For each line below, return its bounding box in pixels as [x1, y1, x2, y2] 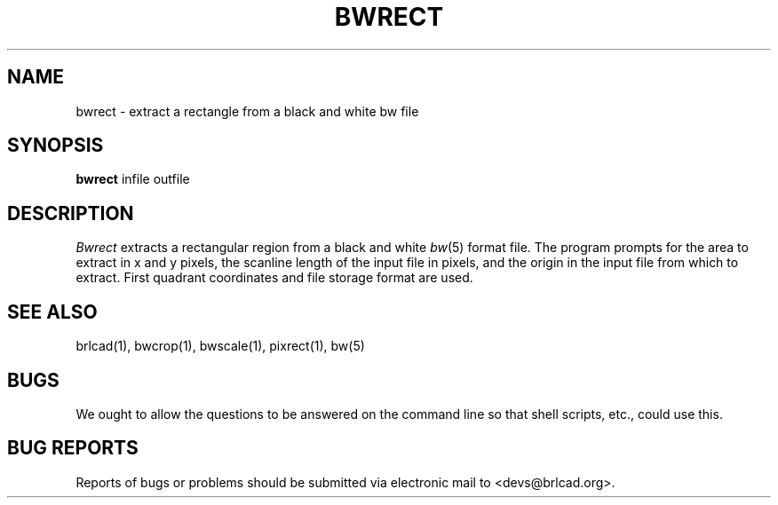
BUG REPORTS [7, 437, 139, 460]
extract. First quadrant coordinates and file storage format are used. [75, 270, 473, 286]
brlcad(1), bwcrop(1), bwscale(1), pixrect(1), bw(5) [75, 338, 365, 354]
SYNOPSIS [7, 134, 104, 157]
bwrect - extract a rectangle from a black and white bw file [75, 103, 419, 119]
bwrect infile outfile [75, 171, 190, 187]
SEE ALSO [7, 300, 98, 323]
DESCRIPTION [7, 201, 134, 225]
